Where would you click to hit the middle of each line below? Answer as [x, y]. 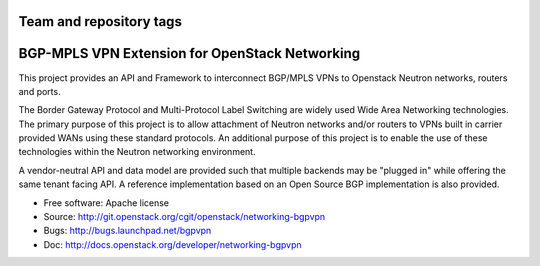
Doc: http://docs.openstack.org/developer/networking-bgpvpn [172, 244]
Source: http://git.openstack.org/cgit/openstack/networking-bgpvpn [184, 217]
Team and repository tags [100, 21]
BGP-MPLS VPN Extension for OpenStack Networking [189, 53]
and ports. [39, 91]
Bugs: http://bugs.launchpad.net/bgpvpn [127, 231]
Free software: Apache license [106, 202]
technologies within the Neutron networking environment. [137, 152]
